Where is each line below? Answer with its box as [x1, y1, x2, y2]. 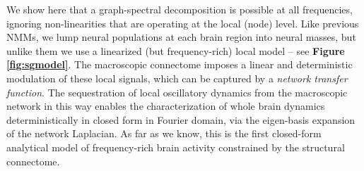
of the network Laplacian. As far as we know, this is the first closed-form [6, 126, 322, 141]
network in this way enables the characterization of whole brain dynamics [6, 99, 325, 113]
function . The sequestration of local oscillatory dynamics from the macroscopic [6, 84, 348, 99]
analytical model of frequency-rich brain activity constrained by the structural [6, 139, 345, 154]
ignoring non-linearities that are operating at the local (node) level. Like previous [6, 15, 359, 30]
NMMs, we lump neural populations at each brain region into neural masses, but [6, 30, 356, 44]
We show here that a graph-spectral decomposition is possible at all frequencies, [6, 2, 353, 16]
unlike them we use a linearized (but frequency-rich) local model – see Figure [6, 43, 345, 58]
